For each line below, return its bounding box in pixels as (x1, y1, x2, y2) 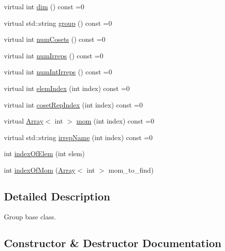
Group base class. (4, 211, 56, 221)
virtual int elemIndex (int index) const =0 (4, 83, 130, 93)
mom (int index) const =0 (76, 116, 154, 126)
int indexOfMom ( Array (4, 164, 75, 175)
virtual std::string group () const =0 (4, 18, 112, 28)
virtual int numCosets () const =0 (4, 34, 106, 44)
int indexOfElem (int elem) (4, 148, 85, 159)
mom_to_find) (108, 164, 154, 175)
